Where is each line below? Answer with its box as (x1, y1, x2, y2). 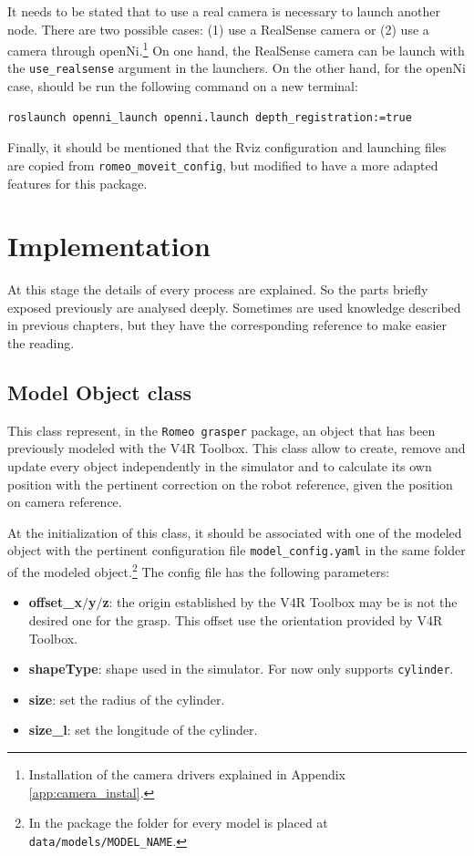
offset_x (28, 593, 82, 612)
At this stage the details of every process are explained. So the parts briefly (7, 280, 428, 299)
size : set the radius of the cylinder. (28, 689, 225, 708)
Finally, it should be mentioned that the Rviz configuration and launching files (7, 138, 447, 157)
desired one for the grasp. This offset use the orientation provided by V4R (28, 610, 443, 629)
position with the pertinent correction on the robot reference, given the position (7, 474, 453, 493)
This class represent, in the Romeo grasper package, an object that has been (7, 420, 436, 439)
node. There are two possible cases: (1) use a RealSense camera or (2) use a (7, 19, 429, 38)
